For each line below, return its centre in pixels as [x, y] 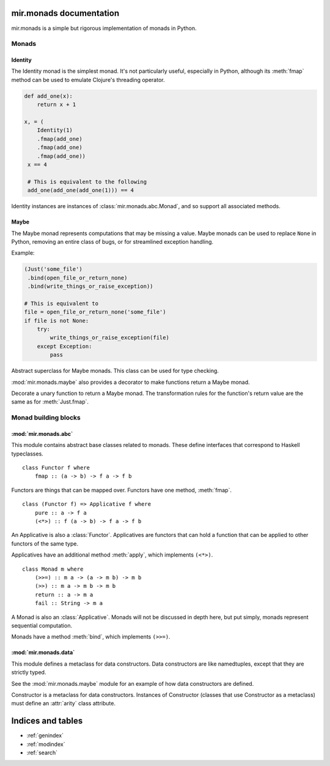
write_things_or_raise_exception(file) [109, 338]
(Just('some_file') [53, 269]
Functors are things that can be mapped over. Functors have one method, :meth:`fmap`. [122, 490]
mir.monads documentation [65, 13]
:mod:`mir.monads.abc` [42, 434]
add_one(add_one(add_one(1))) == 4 [81, 190]
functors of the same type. [45, 543]
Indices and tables [47, 721]
